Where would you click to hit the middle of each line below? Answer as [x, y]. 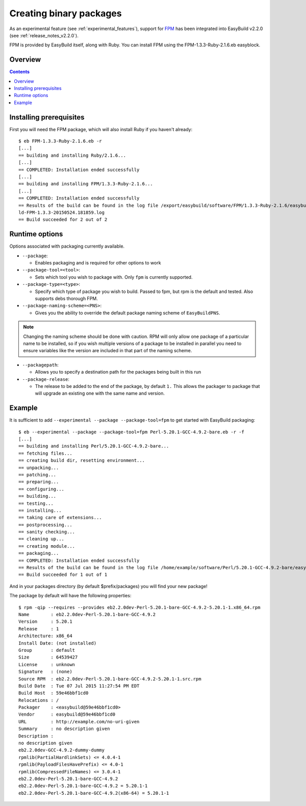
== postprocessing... [45, 525]
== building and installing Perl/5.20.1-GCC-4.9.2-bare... [94, 446]
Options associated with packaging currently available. [67, 246]
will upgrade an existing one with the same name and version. [100, 394]
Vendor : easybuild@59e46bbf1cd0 [67, 714]
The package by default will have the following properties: [70, 596]
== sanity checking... [47, 532]
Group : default [47, 650]
